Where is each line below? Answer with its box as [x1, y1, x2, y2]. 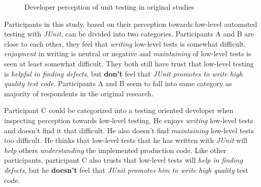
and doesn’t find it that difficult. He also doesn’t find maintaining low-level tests [4, 125, 254, 135]
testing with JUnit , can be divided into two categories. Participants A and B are [4, 28, 254, 39]
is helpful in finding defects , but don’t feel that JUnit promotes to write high [4, 68, 243, 79]
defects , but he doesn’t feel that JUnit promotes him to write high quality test [4, 164, 248, 175]
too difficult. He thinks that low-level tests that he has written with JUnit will [4, 135, 247, 145]
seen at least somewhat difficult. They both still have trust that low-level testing [4, 58, 254, 68]
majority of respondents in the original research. [4, 88, 154, 98]
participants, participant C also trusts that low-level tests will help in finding [4, 155, 243, 165]
